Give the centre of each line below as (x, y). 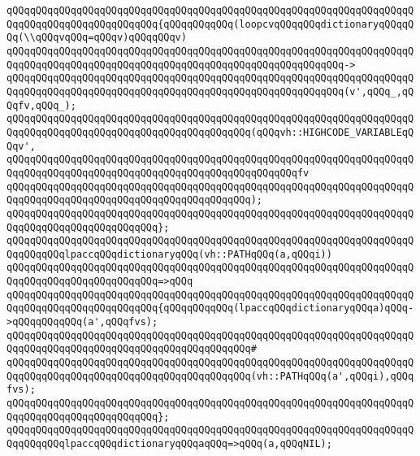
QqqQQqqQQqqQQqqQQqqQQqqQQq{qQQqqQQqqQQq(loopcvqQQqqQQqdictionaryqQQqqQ (210, 24)
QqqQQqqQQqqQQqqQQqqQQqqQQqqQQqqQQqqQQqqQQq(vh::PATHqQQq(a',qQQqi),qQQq (210, 376)
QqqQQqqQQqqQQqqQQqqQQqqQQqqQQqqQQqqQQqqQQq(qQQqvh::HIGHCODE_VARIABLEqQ (210, 132)
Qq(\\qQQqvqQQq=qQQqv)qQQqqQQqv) (97, 38)
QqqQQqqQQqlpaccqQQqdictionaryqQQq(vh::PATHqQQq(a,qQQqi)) (169, 254)
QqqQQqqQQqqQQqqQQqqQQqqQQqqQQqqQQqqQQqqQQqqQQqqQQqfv (158, 173)
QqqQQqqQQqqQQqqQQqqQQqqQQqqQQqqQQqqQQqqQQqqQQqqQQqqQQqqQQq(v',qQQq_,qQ (210, 91)
